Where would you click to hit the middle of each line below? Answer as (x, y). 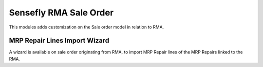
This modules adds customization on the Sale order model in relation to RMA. (86, 27)
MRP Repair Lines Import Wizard (59, 41)
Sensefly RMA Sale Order (61, 13)
